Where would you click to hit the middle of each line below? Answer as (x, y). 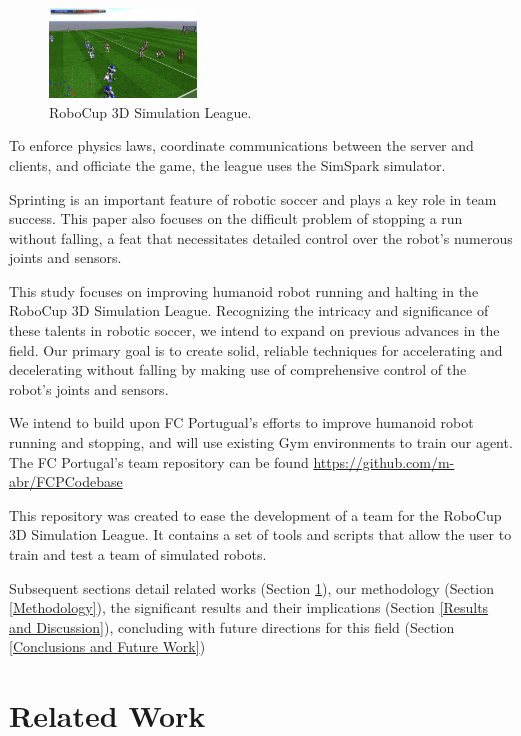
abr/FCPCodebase (66, 481)
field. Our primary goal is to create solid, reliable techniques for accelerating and (256, 349)
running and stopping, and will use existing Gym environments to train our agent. (261, 442)
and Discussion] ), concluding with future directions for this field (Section (232, 626)
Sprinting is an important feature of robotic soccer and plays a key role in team (253, 198)
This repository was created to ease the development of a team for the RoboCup (255, 514)
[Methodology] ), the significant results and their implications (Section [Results (249, 607)
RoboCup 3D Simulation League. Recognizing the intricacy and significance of (249, 310)
